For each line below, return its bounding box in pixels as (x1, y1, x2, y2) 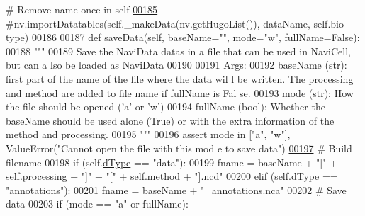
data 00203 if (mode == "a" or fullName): (6, 196, 189, 211)
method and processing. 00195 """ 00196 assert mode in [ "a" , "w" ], (6, 127, 291, 142)
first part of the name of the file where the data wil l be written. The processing (6, 71, 354, 86)
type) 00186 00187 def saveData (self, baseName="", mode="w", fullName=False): (6, 30, 360, 45)
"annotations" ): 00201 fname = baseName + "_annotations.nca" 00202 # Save (6, 182, 347, 197)
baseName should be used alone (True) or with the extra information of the (6, 113, 335, 127)
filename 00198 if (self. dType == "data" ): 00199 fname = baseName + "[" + (6, 154, 337, 169)
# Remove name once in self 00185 (6, 2, 158, 16)
